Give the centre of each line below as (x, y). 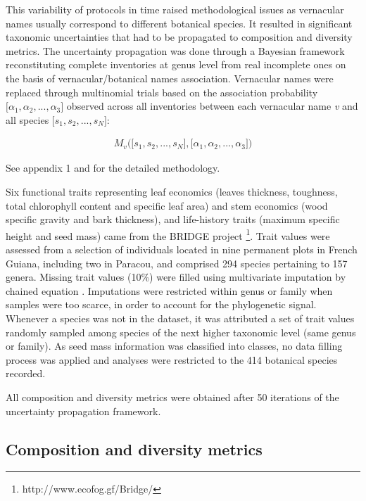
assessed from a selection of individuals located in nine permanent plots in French (182, 249)
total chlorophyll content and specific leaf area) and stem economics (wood (167, 205)
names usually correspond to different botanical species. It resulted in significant (179, 23)
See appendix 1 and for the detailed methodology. (113, 168)
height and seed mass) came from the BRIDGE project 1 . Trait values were (168, 234)
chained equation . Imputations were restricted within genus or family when (169, 290)
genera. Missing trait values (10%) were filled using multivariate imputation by (176, 277)
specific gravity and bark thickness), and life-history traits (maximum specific (173, 219)
